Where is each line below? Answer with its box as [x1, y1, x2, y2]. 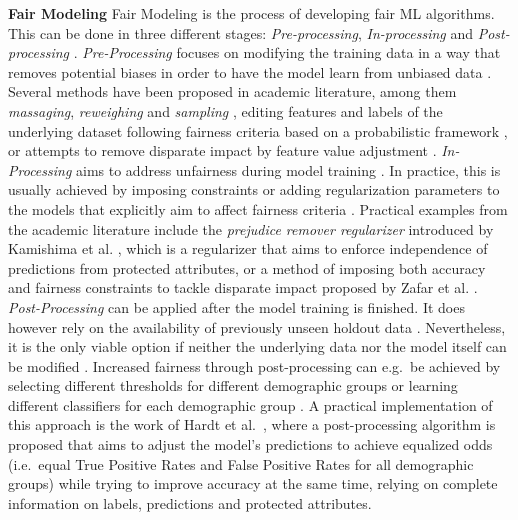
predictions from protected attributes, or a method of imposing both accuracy [8, 257, 486, 278]
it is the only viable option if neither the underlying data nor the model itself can [8, 336, 507, 357]
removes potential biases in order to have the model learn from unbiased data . [8, 61, 492, 82]
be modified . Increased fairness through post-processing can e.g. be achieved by [8, 355, 501, 376]
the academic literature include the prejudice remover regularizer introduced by [8, 218, 494, 239]
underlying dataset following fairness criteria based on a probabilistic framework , [8, 120, 508, 141]
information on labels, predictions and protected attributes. [8, 492, 372, 513]
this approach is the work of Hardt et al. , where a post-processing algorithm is [8, 414, 496, 435]
